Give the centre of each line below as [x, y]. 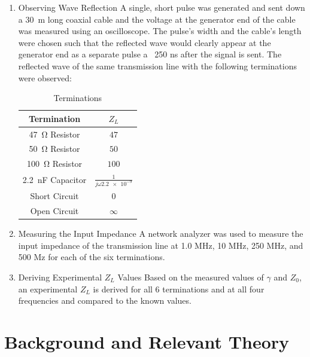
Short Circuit [54, 196]
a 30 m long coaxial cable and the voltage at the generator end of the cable [157, 19]
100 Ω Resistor [54, 164]
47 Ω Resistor [54, 134]
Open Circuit [54, 211]
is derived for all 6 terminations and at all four [179, 289]
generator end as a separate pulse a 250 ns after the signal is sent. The [150, 54]
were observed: [45, 77]
